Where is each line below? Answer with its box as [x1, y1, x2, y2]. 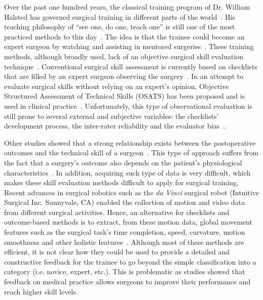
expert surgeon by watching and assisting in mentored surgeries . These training [4, 41, 254, 52]
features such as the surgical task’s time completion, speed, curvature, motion [4, 227, 245, 237]
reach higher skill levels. [4, 286, 78, 296]
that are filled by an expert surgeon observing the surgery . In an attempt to [4, 71, 244, 81]
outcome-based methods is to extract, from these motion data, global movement [4, 217, 252, 227]
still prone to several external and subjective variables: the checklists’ [4, 110, 219, 121]
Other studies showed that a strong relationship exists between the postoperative [4, 137, 256, 148]
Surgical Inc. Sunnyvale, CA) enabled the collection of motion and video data [4, 197, 245, 207]
